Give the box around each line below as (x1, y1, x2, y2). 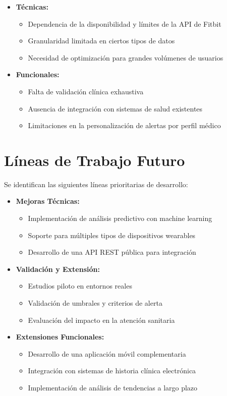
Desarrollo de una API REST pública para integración (28, 247, 196, 257)
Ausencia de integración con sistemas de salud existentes (28, 103, 203, 114)
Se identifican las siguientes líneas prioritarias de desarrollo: (4, 179, 188, 189)
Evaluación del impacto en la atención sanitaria (28, 314, 175, 325)
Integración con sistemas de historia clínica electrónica (28, 365, 196, 376)
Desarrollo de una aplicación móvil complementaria (28, 348, 186, 359)
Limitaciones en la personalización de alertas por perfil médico (28, 120, 221, 131)
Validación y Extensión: (16, 263, 100, 274)
